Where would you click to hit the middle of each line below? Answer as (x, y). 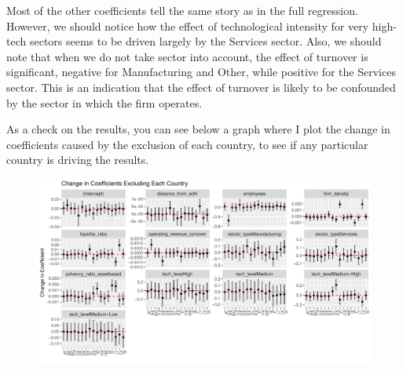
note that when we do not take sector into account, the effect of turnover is (187, 56)
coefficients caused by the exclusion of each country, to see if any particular (187, 144)
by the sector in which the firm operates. (104, 102)
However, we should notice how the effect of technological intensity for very (188, 25)
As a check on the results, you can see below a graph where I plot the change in (198, 129)
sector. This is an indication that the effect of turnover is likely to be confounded (201, 87)
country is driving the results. (78, 160)
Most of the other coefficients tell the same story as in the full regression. (182, 10)
